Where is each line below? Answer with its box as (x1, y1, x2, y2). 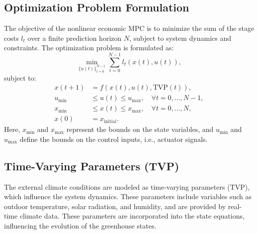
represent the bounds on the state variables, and (66, 124, 214, 134)
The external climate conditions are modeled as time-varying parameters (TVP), (4, 181, 250, 192)
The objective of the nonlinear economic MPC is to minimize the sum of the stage (4, 23, 255, 33)
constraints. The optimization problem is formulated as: (4, 42, 174, 53)
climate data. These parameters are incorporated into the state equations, (19, 211, 245, 221)
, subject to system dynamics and (129, 32, 232, 43)
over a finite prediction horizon (27, 32, 122, 43)
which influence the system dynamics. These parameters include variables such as (4, 191, 252, 202)
